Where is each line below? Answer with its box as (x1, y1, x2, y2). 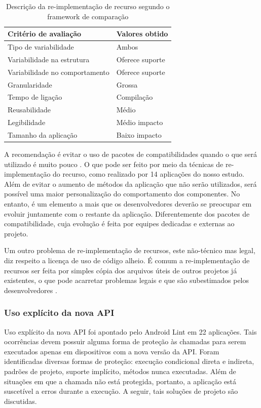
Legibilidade (8, 117, 46, 128)
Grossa (116, 79, 138, 90)
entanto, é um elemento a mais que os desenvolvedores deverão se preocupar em (4, 198, 252, 209)
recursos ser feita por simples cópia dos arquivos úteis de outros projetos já (4, 265, 237, 275)
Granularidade (8, 79, 52, 90)
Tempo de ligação (8, 92, 62, 102)
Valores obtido (116, 28, 168, 39)
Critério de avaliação (8, 28, 82, 39)
